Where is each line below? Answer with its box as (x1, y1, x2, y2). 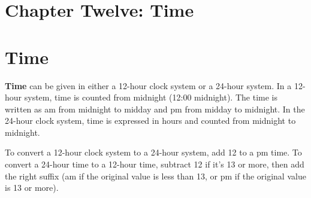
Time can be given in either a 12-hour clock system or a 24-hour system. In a (5, 79, 292, 92)
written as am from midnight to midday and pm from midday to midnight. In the (5, 102, 305, 115)
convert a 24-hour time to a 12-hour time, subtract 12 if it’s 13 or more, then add (5, 158, 304, 170)
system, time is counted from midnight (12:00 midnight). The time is (24, 91, 277, 103)
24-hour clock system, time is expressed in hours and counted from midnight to (5, 114, 296, 127)
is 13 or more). (5, 181, 59, 194)
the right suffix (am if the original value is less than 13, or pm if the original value (5, 169, 306, 182)
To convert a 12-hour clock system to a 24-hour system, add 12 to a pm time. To (5, 146, 302, 159)
